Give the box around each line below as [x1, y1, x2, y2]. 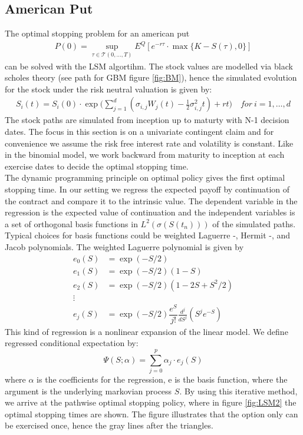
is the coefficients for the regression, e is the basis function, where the [37, 373, 288, 386]
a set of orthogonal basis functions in [5, 217, 138, 230]
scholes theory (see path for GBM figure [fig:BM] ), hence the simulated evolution [5, 71, 297, 84]
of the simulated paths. [212, 217, 296, 230]
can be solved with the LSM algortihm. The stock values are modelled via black [5, 59, 293, 72]
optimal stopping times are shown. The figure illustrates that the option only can [5, 407, 298, 420]
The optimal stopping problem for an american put [5, 27, 190, 39]
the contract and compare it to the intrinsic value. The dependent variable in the [5, 194, 298, 207]
